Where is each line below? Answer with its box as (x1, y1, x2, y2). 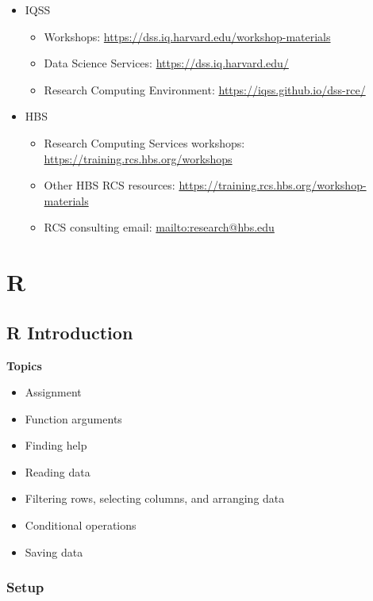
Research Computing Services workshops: (44, 134, 245, 151)
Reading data (25, 463, 90, 480)
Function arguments (25, 410, 122, 427)
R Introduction (6, 320, 133, 344)
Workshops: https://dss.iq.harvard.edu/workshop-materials (44, 28, 331, 44)
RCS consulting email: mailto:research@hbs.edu (44, 219, 275, 235)
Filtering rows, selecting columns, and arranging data (25, 490, 285, 507)
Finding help (25, 437, 87, 454)
